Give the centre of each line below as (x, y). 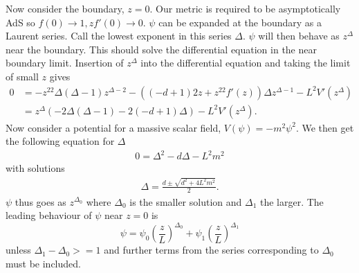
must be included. (43, 263)
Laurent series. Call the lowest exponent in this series (119, 36)
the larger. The (292, 201)
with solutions (35, 168)
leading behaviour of (49, 215)
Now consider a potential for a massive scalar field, (113, 127)
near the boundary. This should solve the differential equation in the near (161, 49)
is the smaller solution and (186, 201)
